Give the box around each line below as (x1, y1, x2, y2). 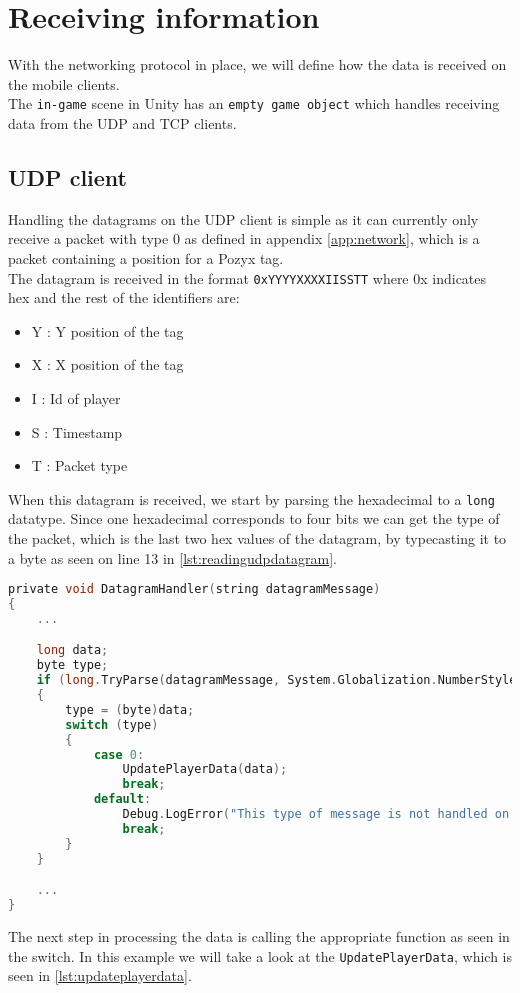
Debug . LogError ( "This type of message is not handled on (122, 807, 510, 822)
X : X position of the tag (31, 354, 184, 375)
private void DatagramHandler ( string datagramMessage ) (8, 582, 381, 597)
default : (93, 792, 152, 807)
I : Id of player (31, 387, 121, 408)
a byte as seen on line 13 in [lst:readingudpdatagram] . (8, 547, 337, 568)
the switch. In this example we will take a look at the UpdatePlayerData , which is (8, 945, 513, 966)
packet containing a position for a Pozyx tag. (8, 247, 284, 268)
